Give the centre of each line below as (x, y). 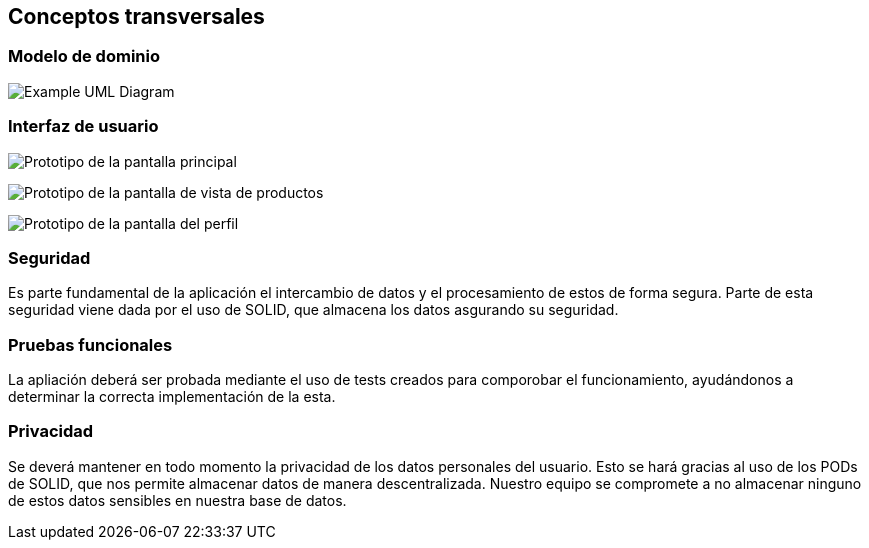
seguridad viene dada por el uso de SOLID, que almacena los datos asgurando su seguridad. (313, 310)
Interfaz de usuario (83, 126)
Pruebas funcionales (90, 344)
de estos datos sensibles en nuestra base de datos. (177, 500)
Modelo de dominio (84, 56)
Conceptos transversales (136, 16)
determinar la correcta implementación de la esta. (172, 397)
